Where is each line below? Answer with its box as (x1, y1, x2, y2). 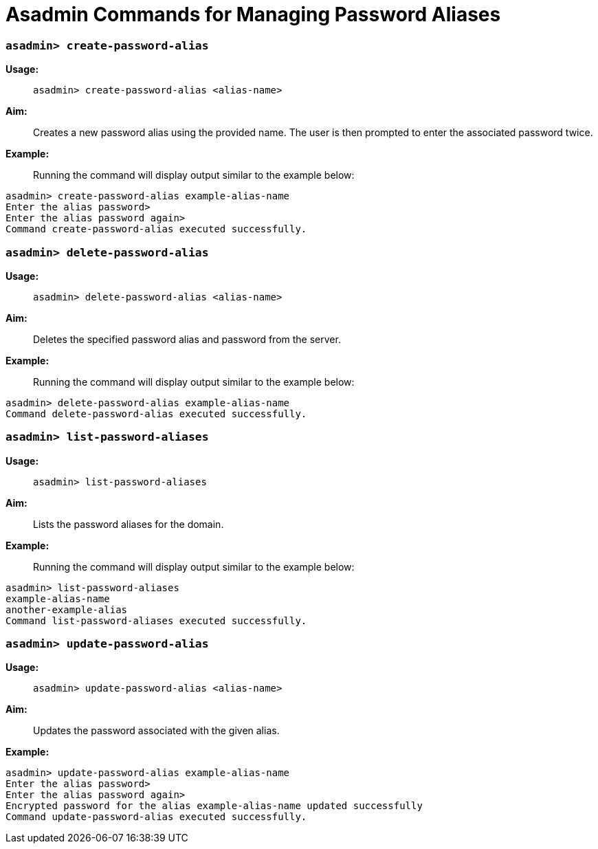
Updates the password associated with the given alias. (33, 725, 280, 737)
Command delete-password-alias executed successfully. (5, 408, 307, 419)
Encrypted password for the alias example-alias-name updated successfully (5, 800, 423, 812)
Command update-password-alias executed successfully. (5, 811, 307, 823)
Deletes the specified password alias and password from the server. (33, 333, 341, 345)
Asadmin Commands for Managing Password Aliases (5, 3, 501, 26)
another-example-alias (5, 604, 128, 615)
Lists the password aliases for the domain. (33, 518, 224, 530)
